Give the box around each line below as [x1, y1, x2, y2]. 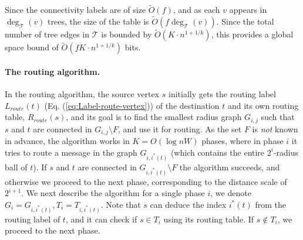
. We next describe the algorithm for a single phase [21, 187, 205, 199]
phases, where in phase [201, 135, 284, 147]
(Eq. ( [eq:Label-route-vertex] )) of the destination [44, 99, 220, 111]
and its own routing [227, 99, 299, 111]
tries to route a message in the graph [5, 146, 137, 158]
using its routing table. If [163, 212, 254, 225]
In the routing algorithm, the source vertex [5, 88, 160, 100]
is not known [252, 122, 298, 135]
